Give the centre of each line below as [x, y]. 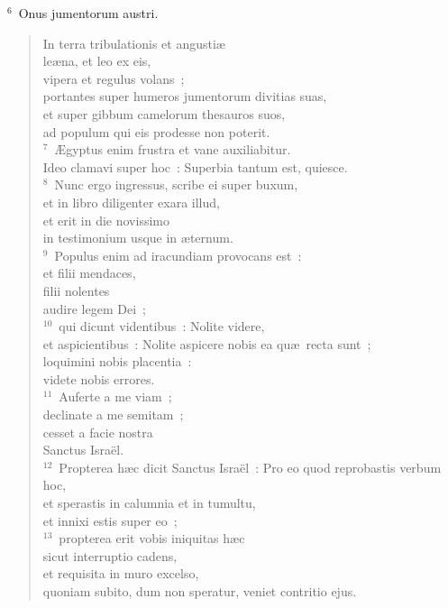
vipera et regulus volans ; [114, 78]
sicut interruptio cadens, [110, 555]
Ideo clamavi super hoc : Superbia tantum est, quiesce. [195, 166]
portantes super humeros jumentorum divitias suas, [185, 96]
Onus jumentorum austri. [88, 13]
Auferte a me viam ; [115, 396]
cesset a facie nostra [98, 432]
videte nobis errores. [99, 378]
